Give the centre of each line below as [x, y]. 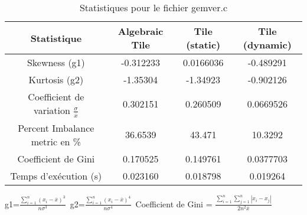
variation [52, 110]
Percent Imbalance [56, 128]
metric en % [56, 141]
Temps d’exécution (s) [56, 175]
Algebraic [141, 31]
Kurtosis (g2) [56, 79]
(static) [203, 45]
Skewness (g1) [56, 62]
